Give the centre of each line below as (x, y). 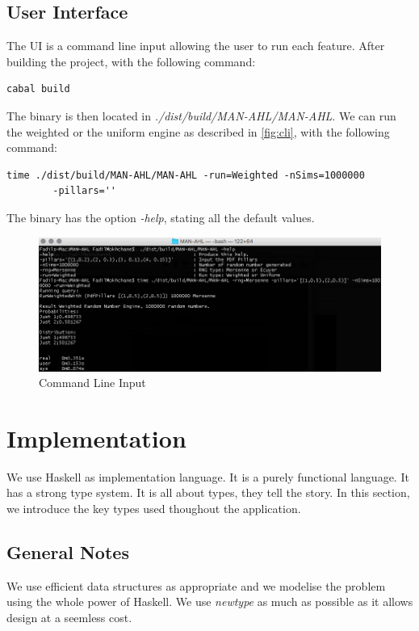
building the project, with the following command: (131, 61)
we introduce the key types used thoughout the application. (154, 509)
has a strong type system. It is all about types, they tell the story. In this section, (208, 492)
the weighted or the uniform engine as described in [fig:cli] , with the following (198, 131)
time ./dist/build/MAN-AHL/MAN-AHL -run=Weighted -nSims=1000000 (186, 175)
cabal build (38, 89)
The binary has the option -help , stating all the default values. (161, 217)
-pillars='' (85, 191)
